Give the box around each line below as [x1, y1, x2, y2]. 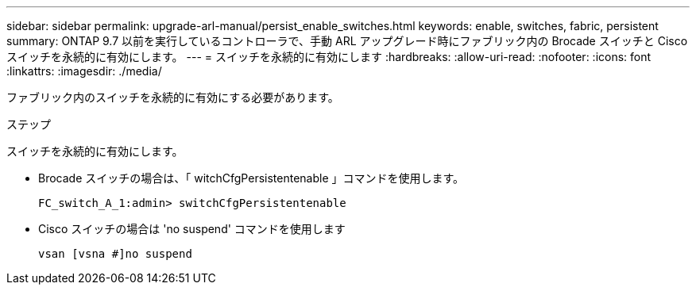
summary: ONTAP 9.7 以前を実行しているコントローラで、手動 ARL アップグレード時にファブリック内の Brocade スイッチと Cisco [6, 34, 688, 48]
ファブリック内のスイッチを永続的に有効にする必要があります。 [6, 90, 339, 104]
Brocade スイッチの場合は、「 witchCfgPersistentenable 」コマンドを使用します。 [38, 171, 465, 185]
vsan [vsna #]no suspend [38, 247, 192, 260]
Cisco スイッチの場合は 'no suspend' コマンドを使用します [38, 222, 346, 235]
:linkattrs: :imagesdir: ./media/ [6, 64, 162, 78]
